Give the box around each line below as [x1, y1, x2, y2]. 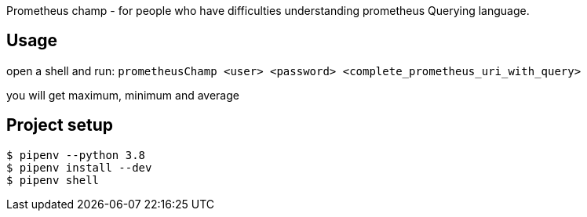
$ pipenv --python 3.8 [6, 148, 146, 161]
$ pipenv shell [6, 173, 100, 186]
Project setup [6, 115, 114, 136]
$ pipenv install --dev [6, 161, 152, 174]
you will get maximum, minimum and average [6, 88, 239, 102]
